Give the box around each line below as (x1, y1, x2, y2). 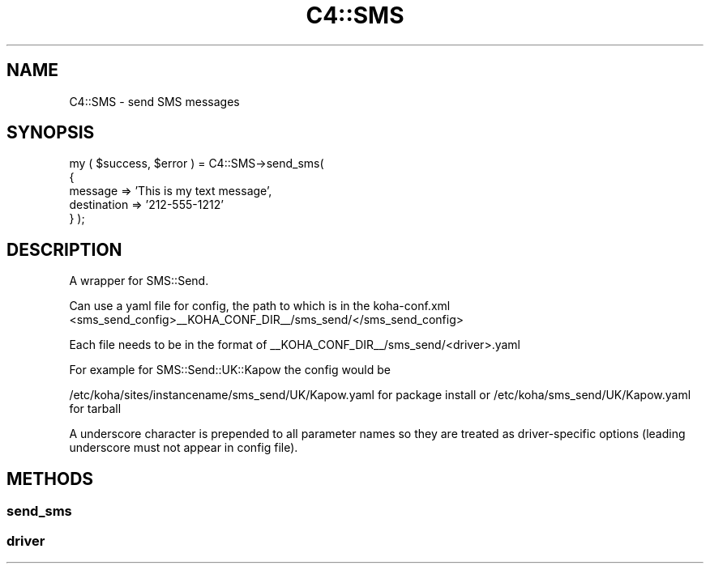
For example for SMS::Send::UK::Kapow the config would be (69, 363, 391, 377)
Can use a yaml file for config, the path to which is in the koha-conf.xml (69, 299, 451, 313)
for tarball (69, 402, 122, 416)
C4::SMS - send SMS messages (69, 94, 240, 108)
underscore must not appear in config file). (69, 440, 298, 455)
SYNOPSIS (6, 122, 95, 143)
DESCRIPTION (6, 239, 122, 260)
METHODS (6, 468, 94, 489)
